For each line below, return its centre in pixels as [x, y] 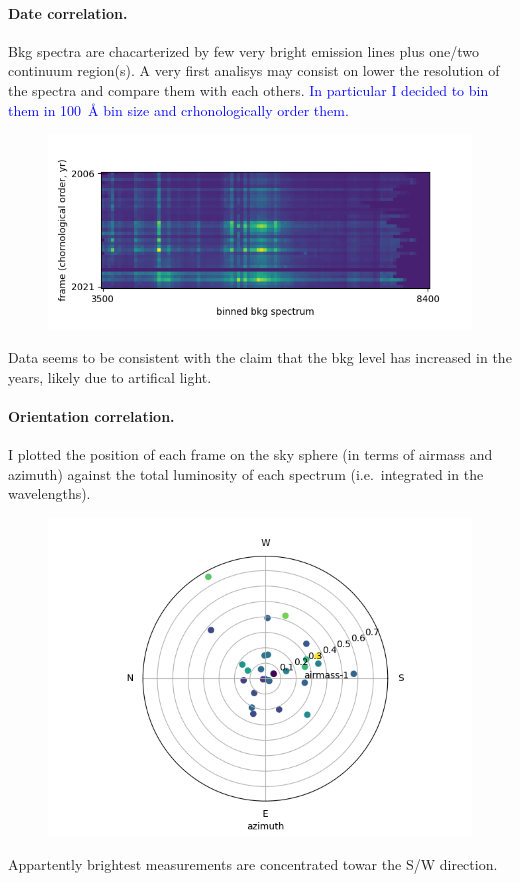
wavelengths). [49, 493]
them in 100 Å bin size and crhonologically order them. [178, 109]
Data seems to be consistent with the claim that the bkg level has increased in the [260, 357]
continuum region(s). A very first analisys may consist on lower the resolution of [254, 70]
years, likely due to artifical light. [110, 376]
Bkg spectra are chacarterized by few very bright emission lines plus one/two [243, 50]
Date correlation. [68, 12]
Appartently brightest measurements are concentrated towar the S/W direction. [253, 863]
